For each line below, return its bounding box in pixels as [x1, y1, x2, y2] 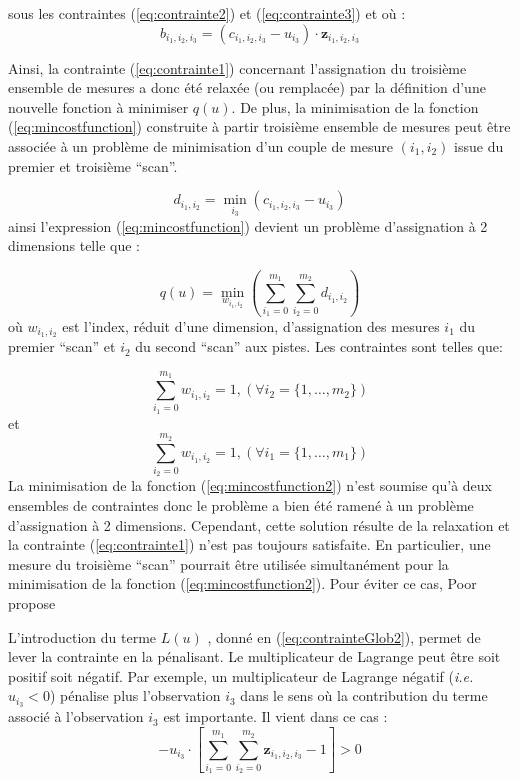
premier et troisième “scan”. [8, 155, 178, 176]
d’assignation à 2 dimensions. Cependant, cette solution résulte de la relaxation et [8, 514, 510, 535]
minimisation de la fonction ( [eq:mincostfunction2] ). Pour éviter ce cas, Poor [8, 573, 477, 594]
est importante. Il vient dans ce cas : [163, 706, 388, 727]
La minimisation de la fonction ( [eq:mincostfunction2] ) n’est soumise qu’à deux [8, 475, 493, 496]
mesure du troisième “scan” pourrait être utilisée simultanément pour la [8, 553, 449, 574]
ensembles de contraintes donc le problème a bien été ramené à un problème [8, 495, 474, 516]
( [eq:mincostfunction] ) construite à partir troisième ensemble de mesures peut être [8, 116, 511, 137]
